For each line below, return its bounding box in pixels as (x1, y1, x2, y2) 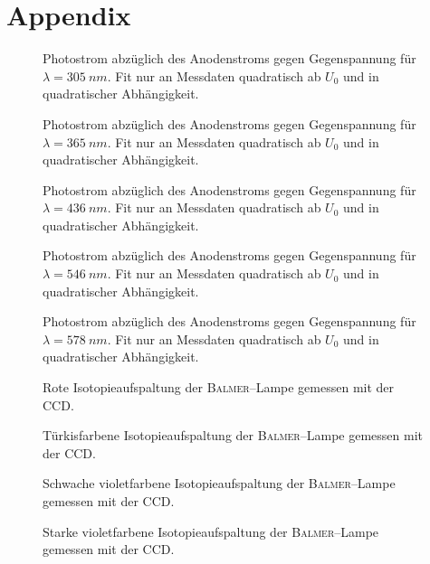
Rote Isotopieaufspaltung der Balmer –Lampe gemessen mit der (43, 378, 395, 397)
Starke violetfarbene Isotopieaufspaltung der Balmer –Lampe (43, 522, 379, 540)
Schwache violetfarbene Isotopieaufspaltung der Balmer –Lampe (43, 474, 396, 493)
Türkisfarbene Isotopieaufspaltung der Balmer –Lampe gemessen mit (43, 426, 423, 445)
